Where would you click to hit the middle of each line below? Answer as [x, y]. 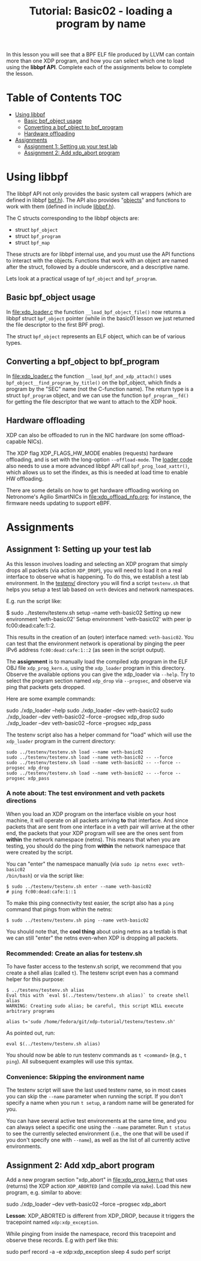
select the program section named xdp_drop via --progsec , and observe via [98, 681]
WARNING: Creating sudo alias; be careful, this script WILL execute [95, 1006]
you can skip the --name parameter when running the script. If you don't [94, 1096]
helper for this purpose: [35, 979]
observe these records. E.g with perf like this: [62, 1240]
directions [22, 801]
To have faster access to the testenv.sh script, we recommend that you [94, 967]
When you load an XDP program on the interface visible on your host [91, 814]
